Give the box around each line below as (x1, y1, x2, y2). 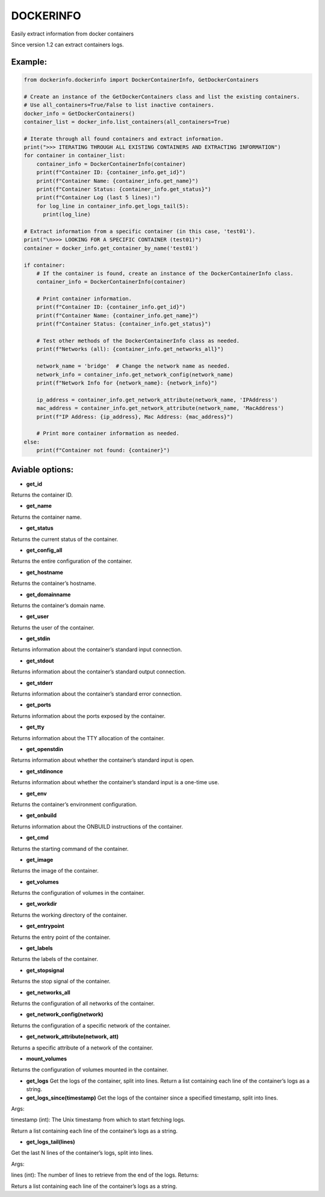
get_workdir (26, 900, 57, 908)
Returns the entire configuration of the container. (11, 557, 132, 565)
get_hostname (26, 569, 63, 576)
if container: (23, 262, 66, 268)
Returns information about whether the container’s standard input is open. (11, 756, 195, 764)
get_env (26, 790, 48, 797)
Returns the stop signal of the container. (11, 978, 111, 985)
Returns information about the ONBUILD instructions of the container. (11, 823, 184, 830)
